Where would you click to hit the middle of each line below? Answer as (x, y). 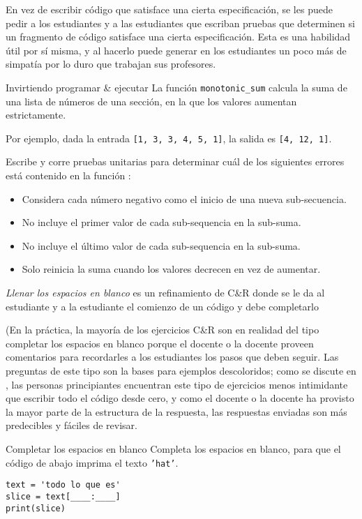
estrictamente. (36, 115)
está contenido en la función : (68, 175)
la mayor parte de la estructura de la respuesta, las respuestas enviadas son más (176, 411)
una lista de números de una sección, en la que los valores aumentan (151, 101)
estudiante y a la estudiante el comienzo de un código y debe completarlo (162, 306)
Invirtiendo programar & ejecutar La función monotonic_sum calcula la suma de (176, 87)
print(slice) (36, 508)
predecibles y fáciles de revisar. (71, 425)
